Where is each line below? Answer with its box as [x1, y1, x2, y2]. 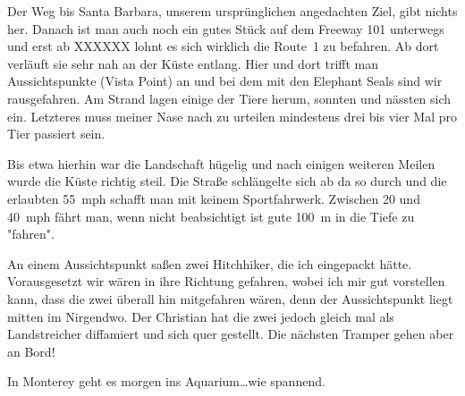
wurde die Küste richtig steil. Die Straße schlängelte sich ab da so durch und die [7, 172, 447, 190]
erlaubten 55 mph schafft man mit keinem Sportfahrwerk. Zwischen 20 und [7, 189, 420, 207]
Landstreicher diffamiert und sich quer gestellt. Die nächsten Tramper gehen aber [7, 324, 454, 343]
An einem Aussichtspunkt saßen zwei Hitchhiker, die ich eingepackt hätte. [7, 254, 412, 273]
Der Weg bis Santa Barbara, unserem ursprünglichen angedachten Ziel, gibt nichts [7, 2, 458, 20]
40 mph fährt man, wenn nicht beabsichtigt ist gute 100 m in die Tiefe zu [7, 206, 415, 225]
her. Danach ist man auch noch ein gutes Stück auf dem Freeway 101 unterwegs [7, 19, 444, 38]
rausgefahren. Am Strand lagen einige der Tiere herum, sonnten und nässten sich [7, 88, 452, 107]
